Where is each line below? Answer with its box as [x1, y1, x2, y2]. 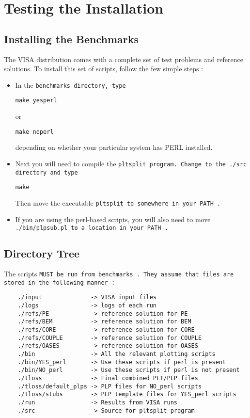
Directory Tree [4, 246, 80, 261]
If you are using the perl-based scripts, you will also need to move [15, 214, 211, 224]
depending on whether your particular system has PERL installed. [15, 142, 213, 152]
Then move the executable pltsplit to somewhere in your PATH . [15, 197, 221, 208]
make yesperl [15, 97, 57, 104]
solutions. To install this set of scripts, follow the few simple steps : [4, 64, 203, 74]
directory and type [15, 169, 78, 176]
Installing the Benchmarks [4, 31, 139, 46]
